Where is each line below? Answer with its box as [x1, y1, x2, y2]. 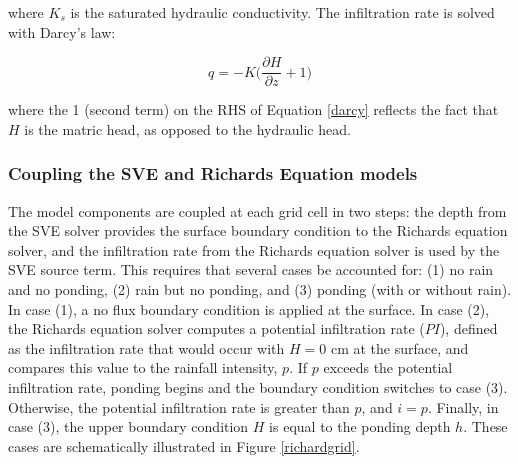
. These [463, 416, 508, 437]
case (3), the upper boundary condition [8, 416, 249, 437]
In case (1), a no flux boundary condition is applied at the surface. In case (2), [8, 298, 490, 319]
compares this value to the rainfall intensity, [8, 357, 278, 378]
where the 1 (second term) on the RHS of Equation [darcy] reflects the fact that [8, 99, 499, 120]
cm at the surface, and [330, 337, 469, 358]
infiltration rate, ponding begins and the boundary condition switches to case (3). [8, 377, 508, 397]
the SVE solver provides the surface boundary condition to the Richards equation [8, 220, 508, 241]
